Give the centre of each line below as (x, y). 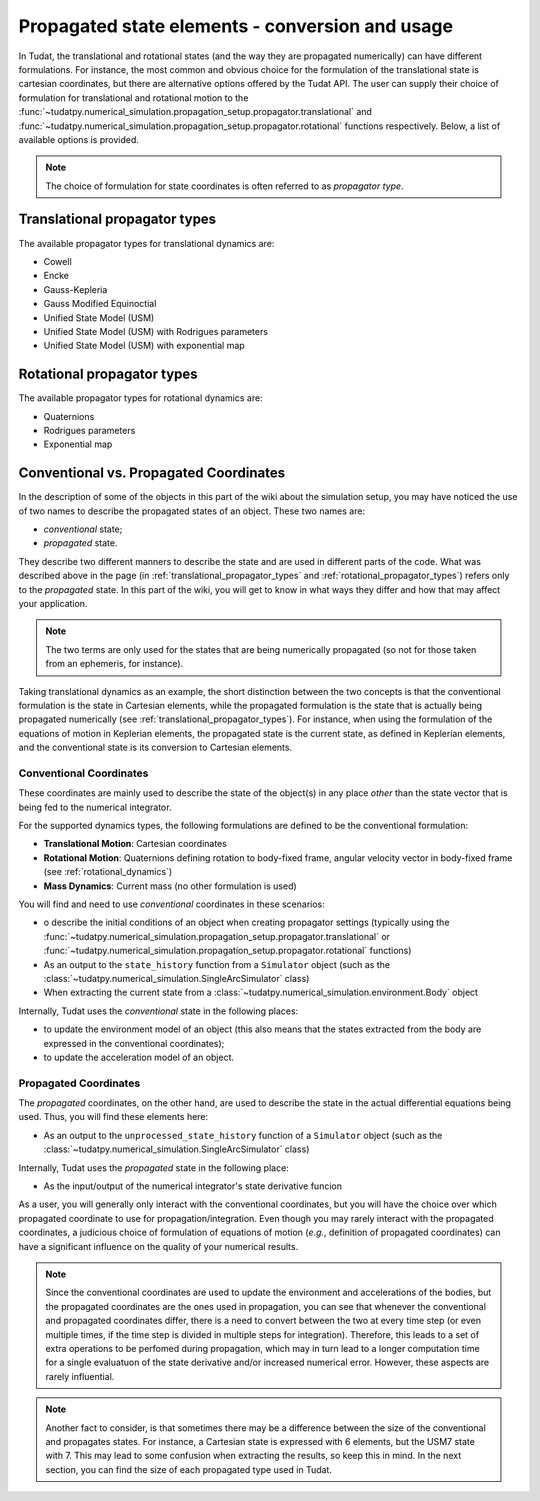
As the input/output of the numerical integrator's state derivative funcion (192, 1186)
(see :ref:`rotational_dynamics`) (108, 872)
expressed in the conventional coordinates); (134, 1043)
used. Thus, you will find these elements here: (113, 1117)
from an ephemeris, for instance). (114, 664)
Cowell (57, 261)
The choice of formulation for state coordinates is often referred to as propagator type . (224, 186)
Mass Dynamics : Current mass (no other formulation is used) (170, 886)
